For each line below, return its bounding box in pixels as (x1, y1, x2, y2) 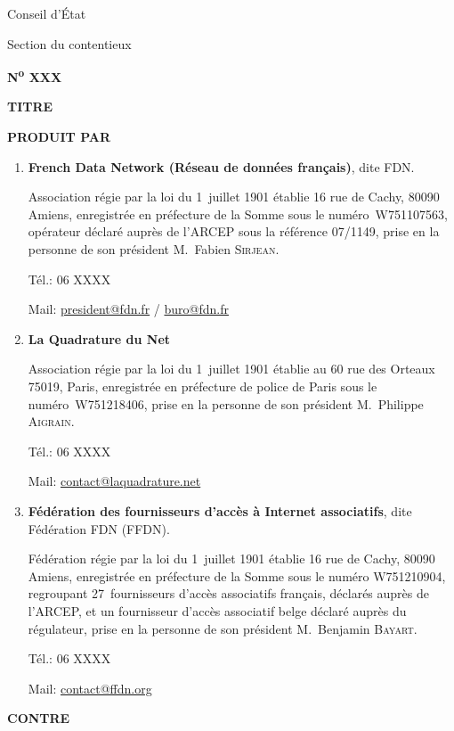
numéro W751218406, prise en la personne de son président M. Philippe (28, 394, 424, 413)
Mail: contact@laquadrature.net (28, 472, 201, 490)
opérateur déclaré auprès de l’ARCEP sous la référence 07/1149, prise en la (28, 222, 440, 241)
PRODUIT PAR (7, 127, 111, 146)
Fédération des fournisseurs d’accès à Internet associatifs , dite (28, 501, 412, 520)
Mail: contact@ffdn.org (28, 678, 152, 697)
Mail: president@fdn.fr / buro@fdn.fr (28, 300, 229, 318)
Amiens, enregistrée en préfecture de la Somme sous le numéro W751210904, (28, 566, 446, 585)
